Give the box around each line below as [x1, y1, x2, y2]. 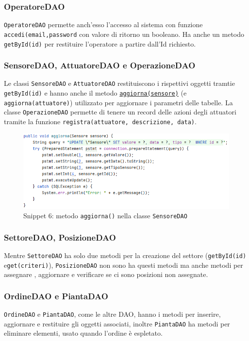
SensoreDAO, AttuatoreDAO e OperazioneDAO [4, 59, 196, 71]
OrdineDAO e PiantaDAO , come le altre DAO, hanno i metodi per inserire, [4, 309, 221, 319]
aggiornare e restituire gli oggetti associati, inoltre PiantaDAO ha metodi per [4, 318, 230, 328]
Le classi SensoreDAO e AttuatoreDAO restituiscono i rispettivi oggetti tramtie [4, 78, 235, 88]
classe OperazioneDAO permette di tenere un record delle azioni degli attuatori [4, 107, 236, 117]
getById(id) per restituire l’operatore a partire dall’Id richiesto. [4, 38, 196, 49]
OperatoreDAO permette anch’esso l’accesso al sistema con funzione [4, 19, 203, 30]
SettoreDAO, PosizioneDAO [4, 231, 116, 243]
